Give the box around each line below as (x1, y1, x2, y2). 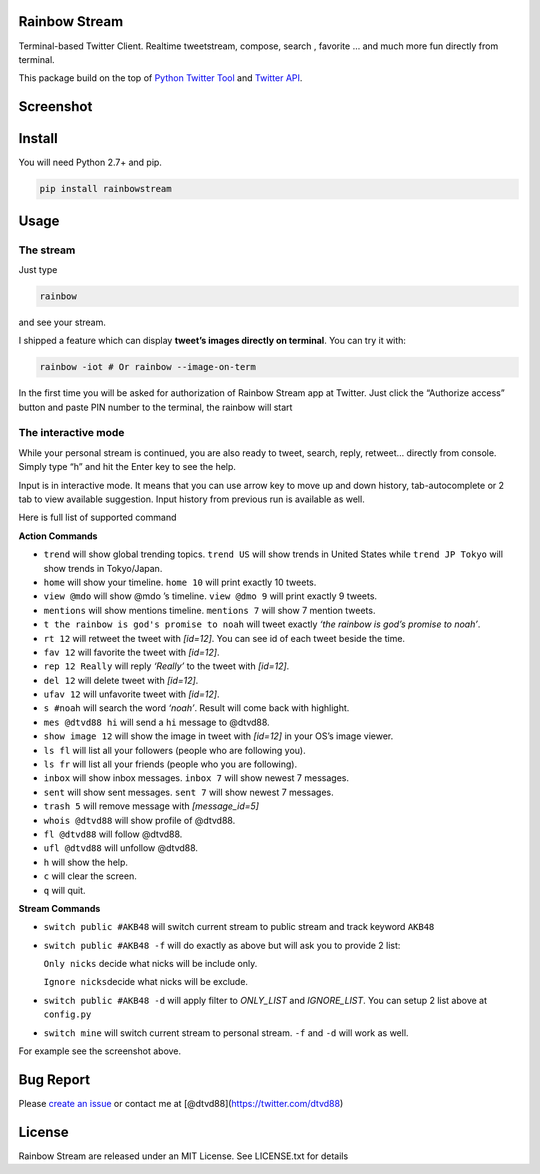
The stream (18, 243, 76, 257)
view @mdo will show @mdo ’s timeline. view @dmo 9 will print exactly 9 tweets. (43, 590, 378, 602)
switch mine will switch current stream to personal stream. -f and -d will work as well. (43, 1026, 409, 1039)
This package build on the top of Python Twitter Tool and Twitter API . (18, 72, 303, 84)
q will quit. (43, 884, 86, 896)
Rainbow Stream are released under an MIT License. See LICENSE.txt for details (18, 1150, 349, 1162)
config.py (43, 1009, 92, 1020)
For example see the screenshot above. (18, 1045, 182, 1057)
